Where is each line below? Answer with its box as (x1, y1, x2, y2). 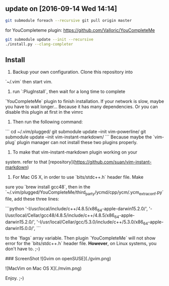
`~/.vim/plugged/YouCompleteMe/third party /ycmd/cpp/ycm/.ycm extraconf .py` (5, 189, 164, 197)
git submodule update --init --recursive (5, 37, 94, 42)
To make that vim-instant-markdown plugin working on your (12, 149, 138, 155)
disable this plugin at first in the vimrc (5, 109, 83, 115)
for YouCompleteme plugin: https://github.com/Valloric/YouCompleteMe (5, 27, 155, 33)
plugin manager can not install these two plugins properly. (17, 139, 138, 146)
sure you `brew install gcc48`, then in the (5, 184, 91, 190)
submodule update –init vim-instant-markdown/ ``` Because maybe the (5, 134, 152, 140)
